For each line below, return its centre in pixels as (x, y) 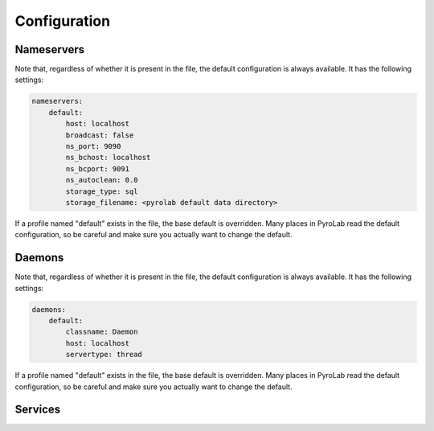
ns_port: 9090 (93, 146)
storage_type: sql (102, 191)
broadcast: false (100, 135)
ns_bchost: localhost (108, 158)
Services (38, 410)
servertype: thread (104, 355)
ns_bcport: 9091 (98, 168)
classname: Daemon (102, 332)
